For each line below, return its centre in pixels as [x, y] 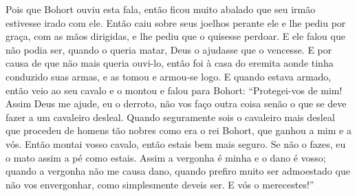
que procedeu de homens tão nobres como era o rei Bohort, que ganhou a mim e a [178, 130]
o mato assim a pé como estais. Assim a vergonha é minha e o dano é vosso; [166, 157]
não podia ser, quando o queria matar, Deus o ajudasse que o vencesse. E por [169, 49]
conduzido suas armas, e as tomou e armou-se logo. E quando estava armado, [169, 76]
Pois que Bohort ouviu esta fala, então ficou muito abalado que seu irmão [161, 9]
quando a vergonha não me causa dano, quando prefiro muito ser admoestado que [178, 171]
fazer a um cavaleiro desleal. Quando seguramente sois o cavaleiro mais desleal [170, 117]
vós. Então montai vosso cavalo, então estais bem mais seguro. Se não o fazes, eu [176, 143]
